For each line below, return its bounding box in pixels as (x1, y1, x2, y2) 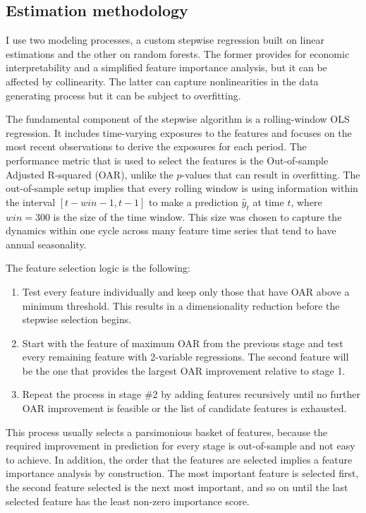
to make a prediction (149, 194, 238, 209)
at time (252, 194, 284, 209)
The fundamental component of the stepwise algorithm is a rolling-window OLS (6, 111, 350, 126)
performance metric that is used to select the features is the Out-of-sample (6, 152, 329, 167)
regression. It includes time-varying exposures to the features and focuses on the (6, 125, 352, 140)
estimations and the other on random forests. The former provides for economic (6, 46, 350, 61)
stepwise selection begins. (22, 312, 132, 327)
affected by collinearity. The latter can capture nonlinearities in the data (6, 73, 319, 88)
